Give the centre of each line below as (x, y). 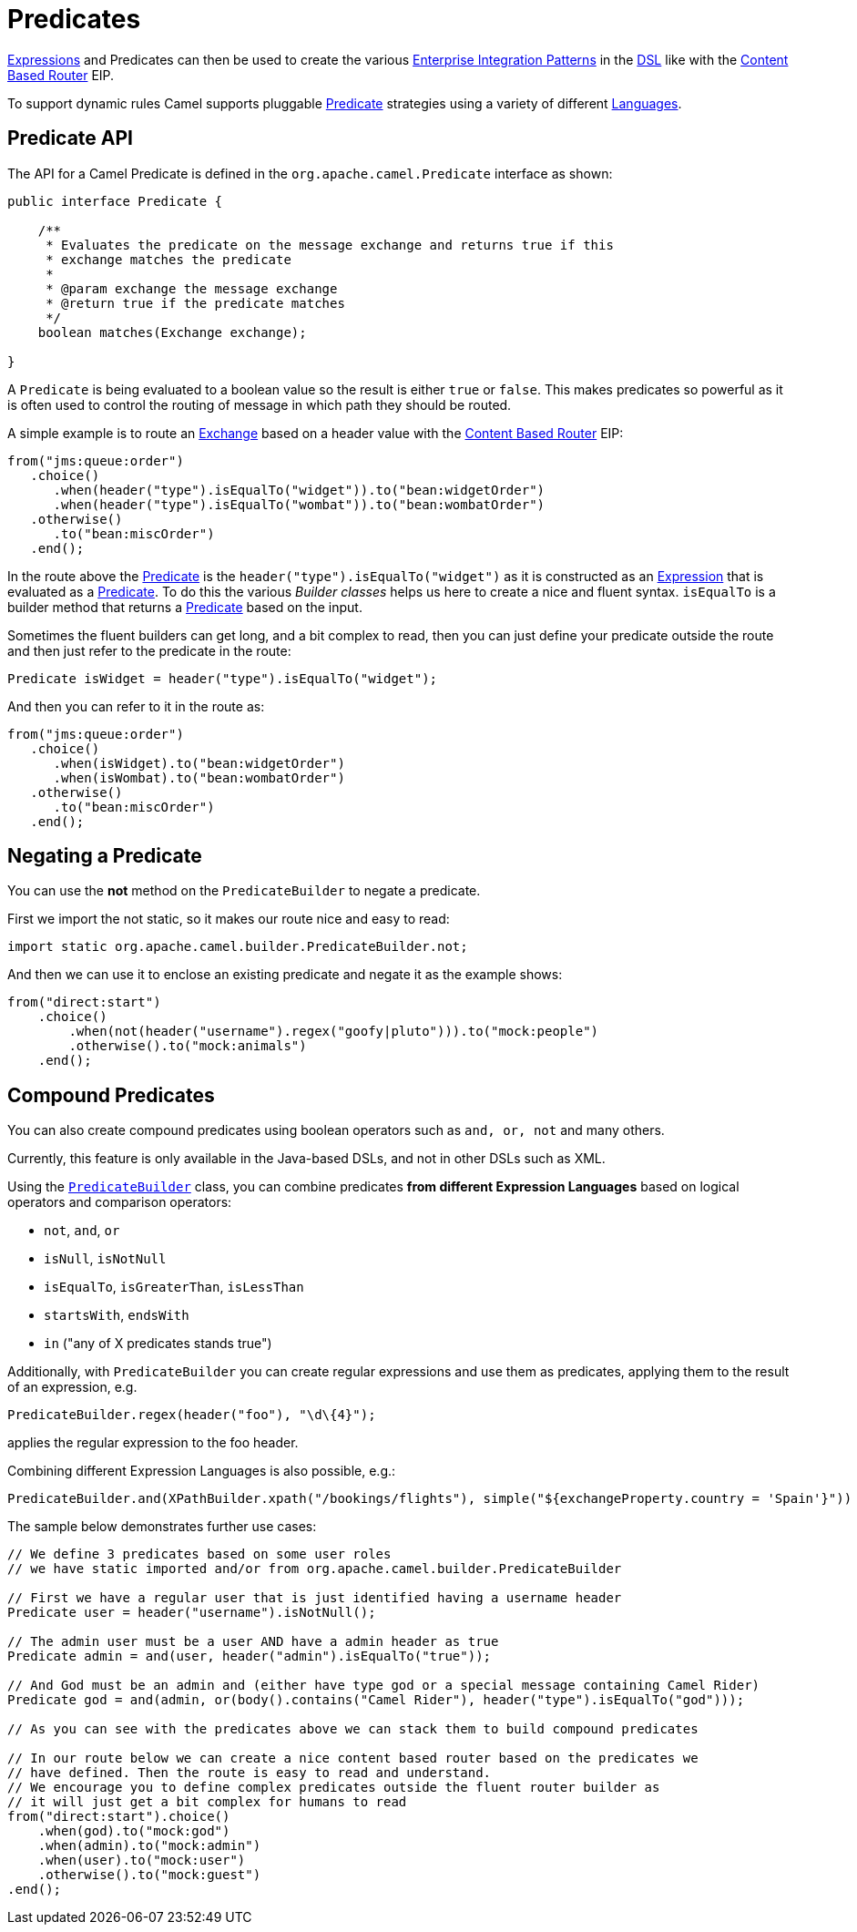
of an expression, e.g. (72, 1387)
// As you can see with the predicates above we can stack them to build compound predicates (353, 1729)
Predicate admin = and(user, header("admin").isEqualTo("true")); (250, 1656)
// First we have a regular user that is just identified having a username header (315, 1598)
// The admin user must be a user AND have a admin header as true (253, 1642)
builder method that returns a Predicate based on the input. (185, 607)
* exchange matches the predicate (168, 259)
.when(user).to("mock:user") (142, 1860)
